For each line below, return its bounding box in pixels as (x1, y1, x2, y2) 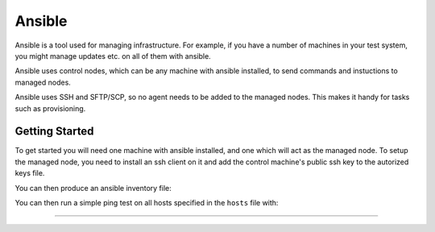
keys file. (14, 168, 45, 178)
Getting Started (14, 125, 94, 139)
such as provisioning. (14, 103, 86, 113)
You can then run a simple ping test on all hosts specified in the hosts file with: (14, 197, 279, 207)
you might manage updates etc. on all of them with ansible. (14, 51, 211, 60)
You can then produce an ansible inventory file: (14, 183, 172, 193)
